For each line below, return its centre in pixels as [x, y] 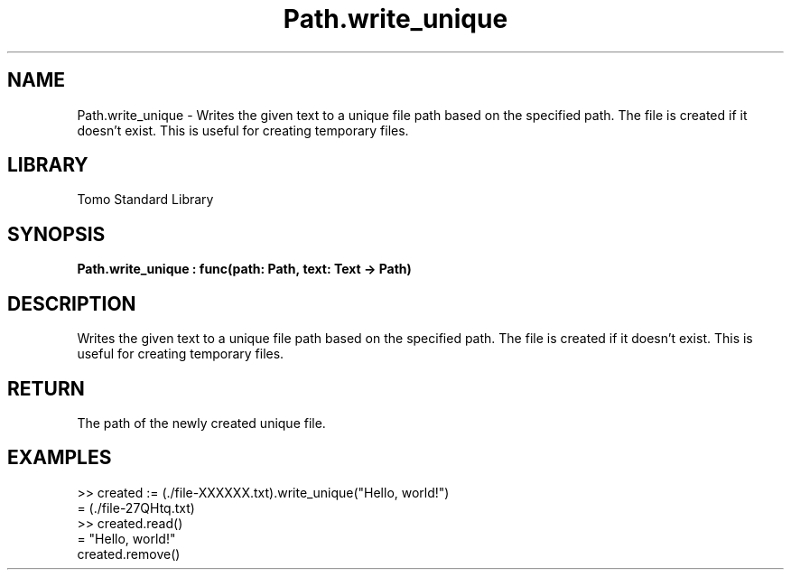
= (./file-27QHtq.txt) [136, 507]
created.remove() [129, 554]
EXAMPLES [60, 458]
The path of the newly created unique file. [201, 423]
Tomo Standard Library [145, 200]
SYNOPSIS [56, 234]
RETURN [46, 388]
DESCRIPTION [72, 303]
